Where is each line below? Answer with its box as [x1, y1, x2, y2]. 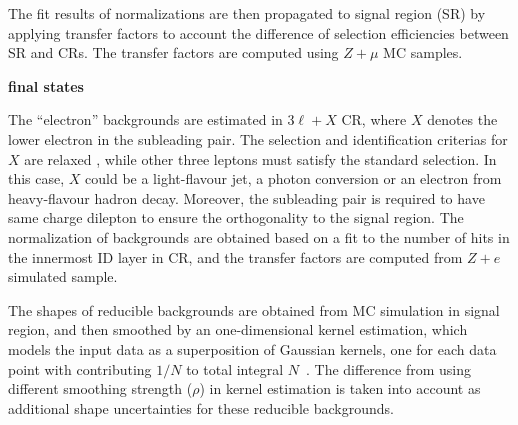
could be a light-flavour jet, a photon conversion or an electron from [85, 168, 502, 189]
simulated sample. [8, 266, 118, 287]
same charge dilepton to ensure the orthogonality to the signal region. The [8, 207, 464, 228]
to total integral [186, 358, 284, 379]
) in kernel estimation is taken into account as [199, 378, 481, 399]
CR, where [341, 109, 407, 130]
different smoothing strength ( [8, 378, 193, 399]
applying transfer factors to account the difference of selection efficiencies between [8, 22, 509, 43]
